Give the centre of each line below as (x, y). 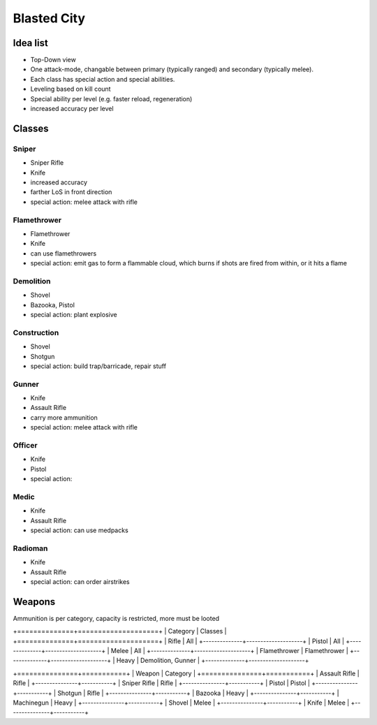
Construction (36, 332)
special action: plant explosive (74, 314)
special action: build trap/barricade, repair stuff (98, 366)
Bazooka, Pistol (52, 305)
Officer (25, 445)
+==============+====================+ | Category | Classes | (120, 631)
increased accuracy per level (72, 109)
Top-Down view (53, 60)
